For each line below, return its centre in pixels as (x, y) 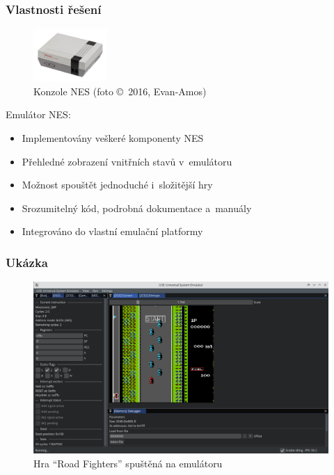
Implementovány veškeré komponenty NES (113, 137)
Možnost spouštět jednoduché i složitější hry (117, 185)
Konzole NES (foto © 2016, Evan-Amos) (120, 91)
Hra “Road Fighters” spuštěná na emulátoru (128, 463)
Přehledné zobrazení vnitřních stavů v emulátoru (127, 161)
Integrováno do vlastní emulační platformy (112, 231)
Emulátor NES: (38, 114)
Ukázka (27, 262)
